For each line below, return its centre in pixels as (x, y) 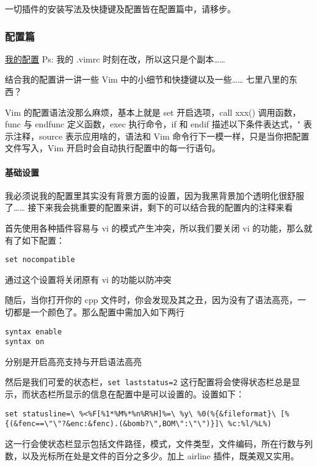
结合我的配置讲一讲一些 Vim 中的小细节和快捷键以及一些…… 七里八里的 (147, 79)
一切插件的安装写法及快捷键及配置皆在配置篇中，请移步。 (120, 9)
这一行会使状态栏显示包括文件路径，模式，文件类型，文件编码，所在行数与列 (159, 444)
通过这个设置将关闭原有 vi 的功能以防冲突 (88, 279)
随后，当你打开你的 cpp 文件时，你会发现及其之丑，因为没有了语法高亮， (151, 300)
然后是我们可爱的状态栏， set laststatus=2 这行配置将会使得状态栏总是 (148, 382)
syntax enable (34, 332)
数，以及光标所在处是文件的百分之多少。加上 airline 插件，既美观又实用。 (152, 455)
